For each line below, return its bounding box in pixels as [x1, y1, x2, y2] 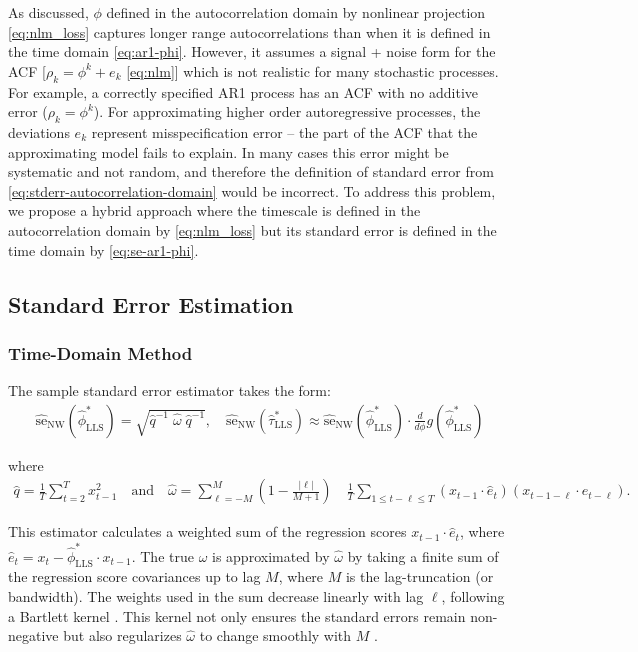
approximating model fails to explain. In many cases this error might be [8, 141, 449, 162]
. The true [131, 545, 194, 566]
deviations [8, 121, 70, 142]
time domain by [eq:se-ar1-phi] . [8, 239, 199, 260]
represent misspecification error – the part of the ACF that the [91, 121, 478, 142]
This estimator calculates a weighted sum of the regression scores [8, 521, 407, 542]
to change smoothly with [199, 625, 352, 646]
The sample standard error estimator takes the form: [8, 380, 331, 401]
